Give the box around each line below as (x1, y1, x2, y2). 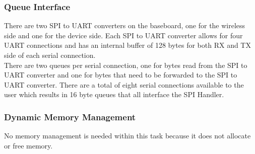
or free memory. (4, 140, 53, 150)
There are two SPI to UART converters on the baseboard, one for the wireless (4, 20, 245, 31)
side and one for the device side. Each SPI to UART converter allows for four (4, 30, 243, 40)
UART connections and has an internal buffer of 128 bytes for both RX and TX (4, 40, 251, 50)
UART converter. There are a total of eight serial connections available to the (4, 79, 244, 90)
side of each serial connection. (4, 50, 96, 60)
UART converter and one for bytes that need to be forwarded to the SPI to (4, 69, 237, 80)
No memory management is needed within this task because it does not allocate (4, 130, 251, 141)
